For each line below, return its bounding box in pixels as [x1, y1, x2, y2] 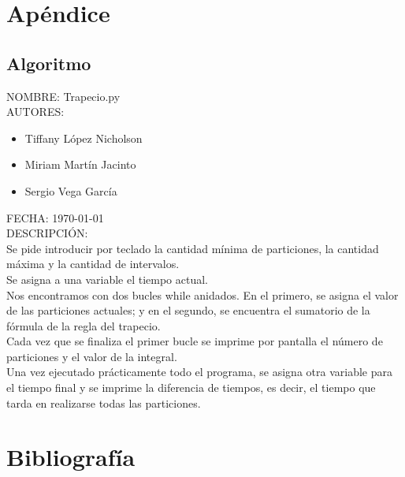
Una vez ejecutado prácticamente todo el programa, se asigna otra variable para [6, 363, 392, 380]
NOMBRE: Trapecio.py [6, 88, 121, 104]
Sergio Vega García [24, 182, 117, 199]
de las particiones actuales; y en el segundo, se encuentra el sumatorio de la [6, 302, 370, 319]
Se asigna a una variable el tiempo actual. [6, 270, 209, 287]
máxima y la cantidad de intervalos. [6, 255, 180, 272]
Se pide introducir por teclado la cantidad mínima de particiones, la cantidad [6, 240, 379, 256]
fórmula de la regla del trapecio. [6, 317, 161, 334]
